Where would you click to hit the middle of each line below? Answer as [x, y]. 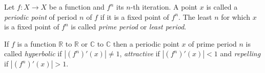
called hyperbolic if [33, 53]
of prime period [212, 43]
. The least [195, 16]
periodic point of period [41, 16]
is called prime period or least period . [129, 27]
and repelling [240, 53]
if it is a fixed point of [135, 16]
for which [236, 16]
